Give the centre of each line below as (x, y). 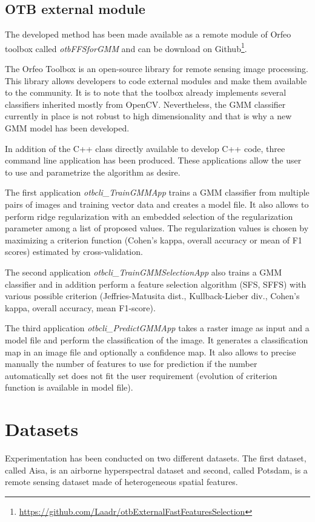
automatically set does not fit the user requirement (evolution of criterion (141, 375)
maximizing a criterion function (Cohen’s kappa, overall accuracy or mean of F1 (154, 240)
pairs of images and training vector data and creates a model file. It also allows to (157, 204)
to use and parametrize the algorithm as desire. (93, 172)
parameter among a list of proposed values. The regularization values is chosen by (157, 228)
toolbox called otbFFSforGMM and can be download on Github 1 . (126, 47)
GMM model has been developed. (67, 128)
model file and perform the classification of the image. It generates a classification (157, 339)
